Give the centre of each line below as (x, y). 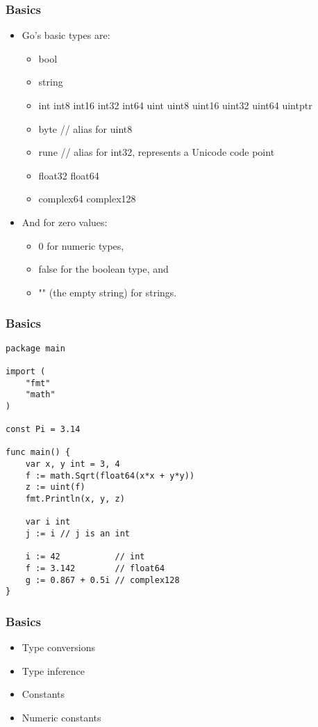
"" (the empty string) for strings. (108, 292)
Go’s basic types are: (66, 35)
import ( (26, 371)
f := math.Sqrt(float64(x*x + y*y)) (110, 476)
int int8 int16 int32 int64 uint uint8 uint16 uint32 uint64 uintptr (175, 105)
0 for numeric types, (81, 245)
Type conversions (58, 647)
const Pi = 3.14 (43, 430)
